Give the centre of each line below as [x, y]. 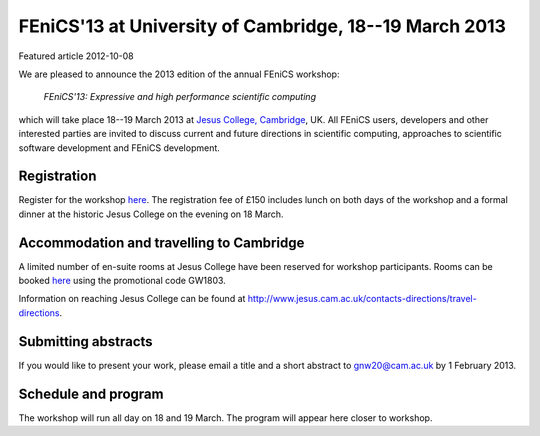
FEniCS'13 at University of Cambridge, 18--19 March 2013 [262, 26]
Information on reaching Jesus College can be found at [132, 299]
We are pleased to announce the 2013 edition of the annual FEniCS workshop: [179, 74]
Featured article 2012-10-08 [76, 56]
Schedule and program [91, 393]
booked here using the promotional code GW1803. [122, 281]
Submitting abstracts [86, 341]
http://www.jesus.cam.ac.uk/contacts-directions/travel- [362, 299]
